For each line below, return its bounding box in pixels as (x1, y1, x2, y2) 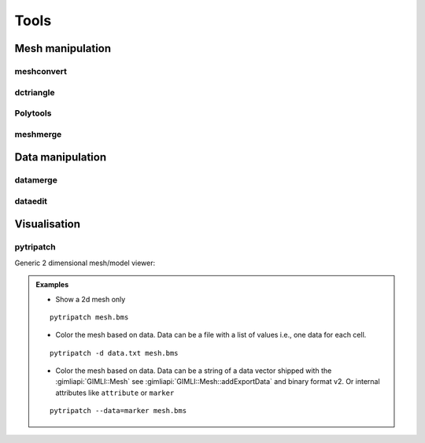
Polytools (14, 108, 52, 119)
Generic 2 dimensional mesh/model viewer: (14, 258, 156, 268)
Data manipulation (14, 150, 106, 164)
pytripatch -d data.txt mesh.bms (50, 349, 179, 357)
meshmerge (14, 128, 62, 139)
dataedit (14, 195, 47, 206)
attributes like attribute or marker (55, 388, 175, 397)
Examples (35, 280, 69, 290)
